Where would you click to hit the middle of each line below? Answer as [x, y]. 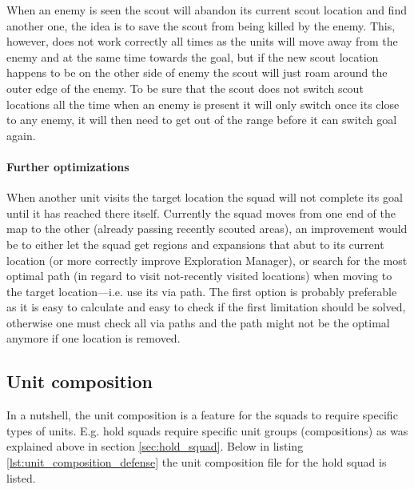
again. [21, 135]
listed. [21, 477]
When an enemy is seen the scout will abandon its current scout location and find [207, 10]
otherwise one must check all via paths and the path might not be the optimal [198, 322]
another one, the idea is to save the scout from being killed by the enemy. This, [201, 25]
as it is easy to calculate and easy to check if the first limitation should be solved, [206, 307]
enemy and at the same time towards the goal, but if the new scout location [193, 56]
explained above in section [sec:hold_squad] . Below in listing [155, 446]
